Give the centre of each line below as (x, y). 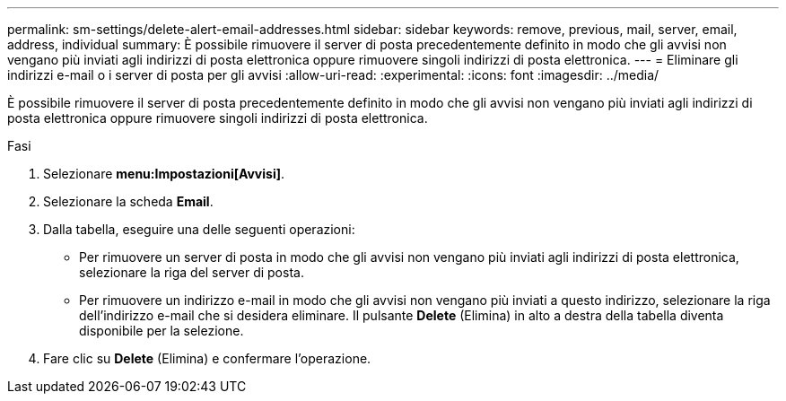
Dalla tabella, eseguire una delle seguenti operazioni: (199, 229)
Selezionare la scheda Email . (128, 201)
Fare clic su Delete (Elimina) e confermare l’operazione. (207, 358)
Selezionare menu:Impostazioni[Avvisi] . (164, 174)
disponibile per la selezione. (162, 331)
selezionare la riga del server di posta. (192, 272)
